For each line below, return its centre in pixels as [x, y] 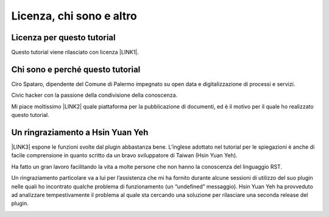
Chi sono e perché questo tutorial [76, 69]
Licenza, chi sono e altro [74, 16]
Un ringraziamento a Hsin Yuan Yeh [80, 132]
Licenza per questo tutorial [63, 37]
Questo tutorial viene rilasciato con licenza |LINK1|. [75, 52]
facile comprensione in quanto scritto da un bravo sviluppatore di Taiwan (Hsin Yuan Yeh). [124, 155]
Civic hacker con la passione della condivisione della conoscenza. [94, 95]
